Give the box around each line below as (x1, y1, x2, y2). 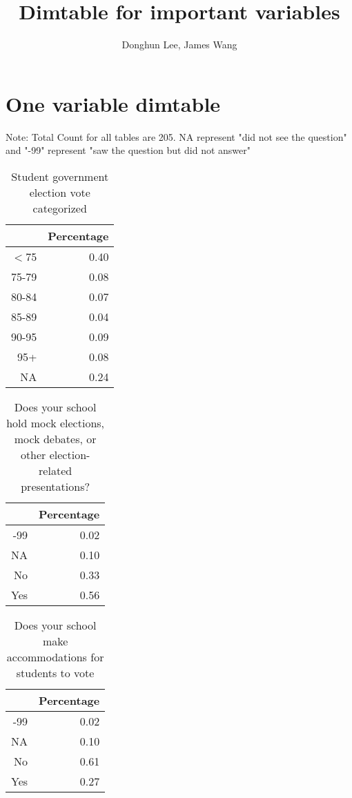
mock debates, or (14, 430, 97, 447)
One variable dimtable (6, 89, 221, 117)
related (39, 462, 72, 478)
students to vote (16, 664, 95, 681)
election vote (29, 184, 90, 200)
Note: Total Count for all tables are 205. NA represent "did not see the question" (6, 129, 347, 144)
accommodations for (6, 648, 104, 665)
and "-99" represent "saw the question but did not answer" (6, 143, 251, 157)
